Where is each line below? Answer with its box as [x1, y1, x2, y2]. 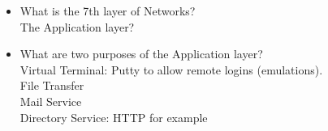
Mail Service [19, 92, 82, 109]
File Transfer [19, 77, 84, 94]
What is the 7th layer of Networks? [19, 2, 196, 19]
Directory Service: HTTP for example [19, 108, 208, 125]
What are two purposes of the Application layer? [19, 45, 263, 62]
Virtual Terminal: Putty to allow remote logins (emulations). [19, 61, 323, 78]
